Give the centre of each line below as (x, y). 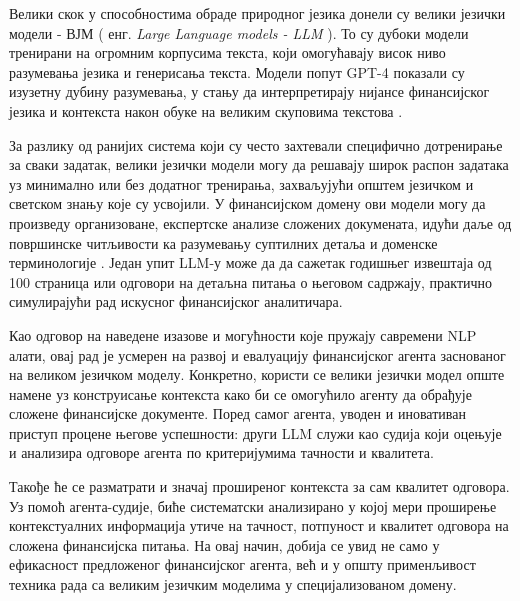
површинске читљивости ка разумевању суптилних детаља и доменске (223, 242)
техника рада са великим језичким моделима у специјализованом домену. (233, 584)
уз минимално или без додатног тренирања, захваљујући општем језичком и (241, 183)
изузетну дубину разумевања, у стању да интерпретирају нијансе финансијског (249, 91)
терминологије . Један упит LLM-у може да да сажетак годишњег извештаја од (250, 262)
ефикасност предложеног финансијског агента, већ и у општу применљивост (242, 564)
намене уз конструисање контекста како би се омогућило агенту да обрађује (240, 393)
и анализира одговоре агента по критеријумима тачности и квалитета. (221, 452)
